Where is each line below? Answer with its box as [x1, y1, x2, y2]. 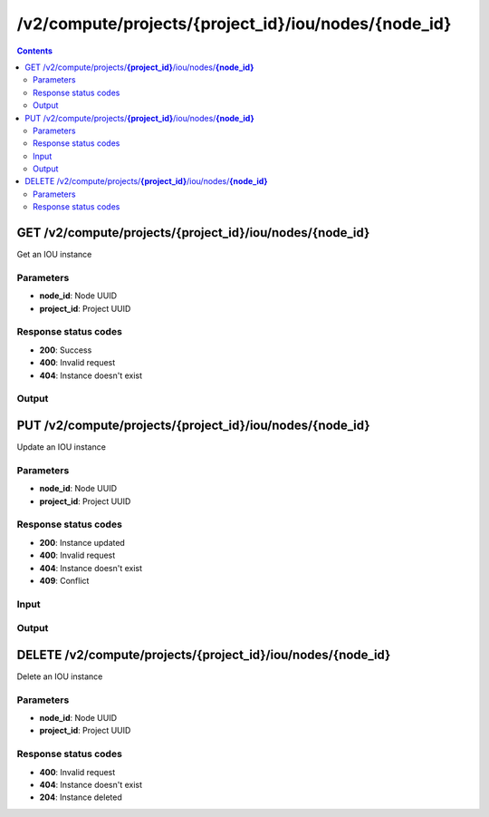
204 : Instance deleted [39, 792, 122, 802]
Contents [16, 45, 53, 56]
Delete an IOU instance [16, 671, 103, 682]
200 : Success [39, 345, 92, 355]
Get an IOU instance [16, 249, 92, 260]
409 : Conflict [39, 575, 90, 586]
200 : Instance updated [39, 537, 126, 548]
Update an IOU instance [16, 442, 106, 452]
